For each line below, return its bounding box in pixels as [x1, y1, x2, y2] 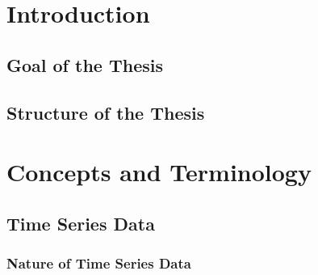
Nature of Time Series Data [6, 253, 191, 273]
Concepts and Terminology [6, 155, 312, 188]
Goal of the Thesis [6, 52, 163, 77]
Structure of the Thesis [6, 99, 205, 125]
